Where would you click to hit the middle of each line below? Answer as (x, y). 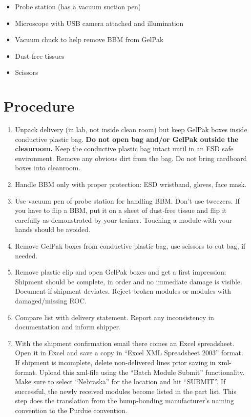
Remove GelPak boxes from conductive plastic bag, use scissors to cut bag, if (130, 246)
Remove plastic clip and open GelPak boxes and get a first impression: (121, 272)
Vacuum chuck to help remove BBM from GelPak (89, 39)
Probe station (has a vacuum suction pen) (78, 6)
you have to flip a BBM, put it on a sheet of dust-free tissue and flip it (121, 210)
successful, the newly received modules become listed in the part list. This (126, 391)
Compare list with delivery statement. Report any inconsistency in (115, 317)
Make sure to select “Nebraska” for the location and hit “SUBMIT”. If (120, 382)
